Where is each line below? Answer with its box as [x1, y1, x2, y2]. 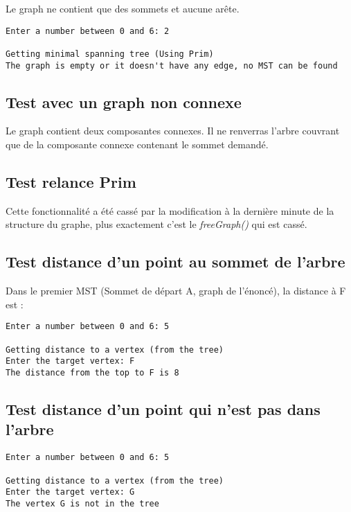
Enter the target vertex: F [6, 356, 135, 367]
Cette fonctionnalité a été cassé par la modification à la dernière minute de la [6, 203, 334, 218]
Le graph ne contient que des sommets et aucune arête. [6, 1, 240, 15]
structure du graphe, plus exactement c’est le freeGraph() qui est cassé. [6, 217, 307, 231]
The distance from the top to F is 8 [6, 368, 179, 378]
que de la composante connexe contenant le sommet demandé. [6, 137, 269, 152]
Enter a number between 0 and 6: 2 [6, 26, 170, 36]
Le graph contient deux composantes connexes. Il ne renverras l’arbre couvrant [6, 123, 340, 138]
